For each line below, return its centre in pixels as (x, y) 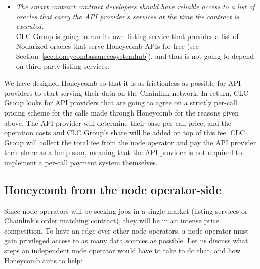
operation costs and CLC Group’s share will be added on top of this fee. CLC (125, 132)
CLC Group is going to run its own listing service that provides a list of (127, 36)
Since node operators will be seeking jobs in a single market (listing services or (126, 210)
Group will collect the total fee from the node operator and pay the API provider (130, 142)
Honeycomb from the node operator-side (113, 189)
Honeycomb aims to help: (44, 260)
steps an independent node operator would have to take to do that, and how (122, 251)
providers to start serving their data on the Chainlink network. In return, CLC (126, 92)
